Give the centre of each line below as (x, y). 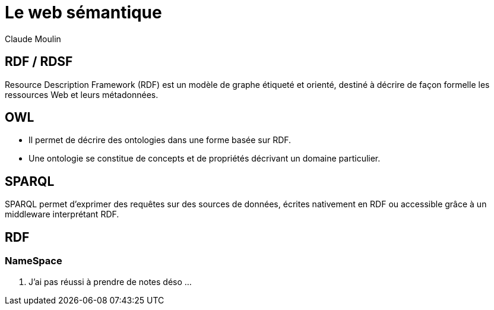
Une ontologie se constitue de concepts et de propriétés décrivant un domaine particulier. (205, 159)
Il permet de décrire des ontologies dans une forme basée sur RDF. (160, 140)
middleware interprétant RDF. (62, 214)
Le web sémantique (83, 12)
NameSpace (34, 261)
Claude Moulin (33, 39)
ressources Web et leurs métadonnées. (82, 94)
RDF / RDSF (39, 62)
